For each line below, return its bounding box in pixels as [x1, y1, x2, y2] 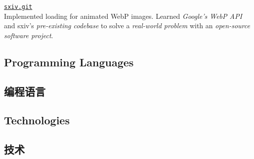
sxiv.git [4, 3, 33, 10]
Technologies [4, 112, 70, 128]
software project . [4, 30, 53, 40]
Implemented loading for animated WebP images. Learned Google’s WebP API [4, 10, 242, 21]
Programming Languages [4, 54, 134, 69]
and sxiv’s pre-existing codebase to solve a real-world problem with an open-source [4, 20, 250, 31]
